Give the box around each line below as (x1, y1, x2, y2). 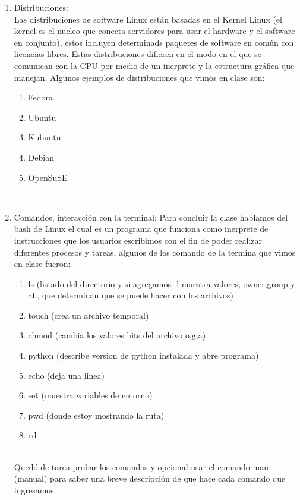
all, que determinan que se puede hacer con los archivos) (28, 289, 233, 301)
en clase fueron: (14, 257, 71, 270)
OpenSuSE (28, 171, 68, 183)
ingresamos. (14, 483, 56, 496)
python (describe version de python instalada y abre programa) (28, 349, 259, 361)
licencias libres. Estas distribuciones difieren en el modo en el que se (14, 48, 261, 60)
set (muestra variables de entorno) (28, 389, 153, 401)
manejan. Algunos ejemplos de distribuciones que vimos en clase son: (14, 71, 265, 83)
